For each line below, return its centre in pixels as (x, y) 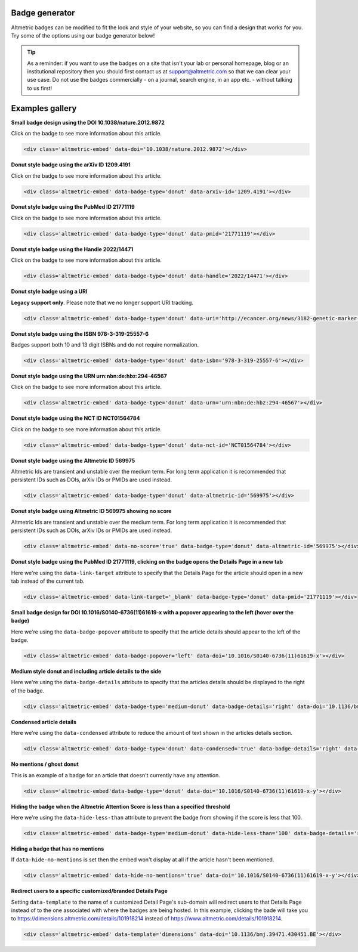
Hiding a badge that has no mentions (58, 849)
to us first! (40, 88)
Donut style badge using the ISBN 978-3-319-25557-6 (80, 333)
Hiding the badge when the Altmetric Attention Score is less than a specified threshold (121, 806)
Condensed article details (44, 722)
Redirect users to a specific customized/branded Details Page (89, 891)
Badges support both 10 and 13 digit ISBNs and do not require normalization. (105, 344)
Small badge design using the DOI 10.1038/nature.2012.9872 (88, 122)
